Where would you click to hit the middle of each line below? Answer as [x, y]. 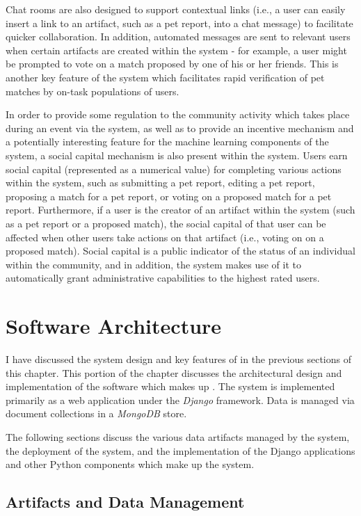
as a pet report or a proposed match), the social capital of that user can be [166, 223]
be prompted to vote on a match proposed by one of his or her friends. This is [172, 64]
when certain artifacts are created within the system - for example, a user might [176, 50]
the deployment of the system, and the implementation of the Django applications [180, 450]
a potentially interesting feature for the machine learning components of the [167, 142]
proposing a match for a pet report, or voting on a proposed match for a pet [169, 196]
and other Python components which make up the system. [130, 464]
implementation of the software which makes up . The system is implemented [170, 386]
